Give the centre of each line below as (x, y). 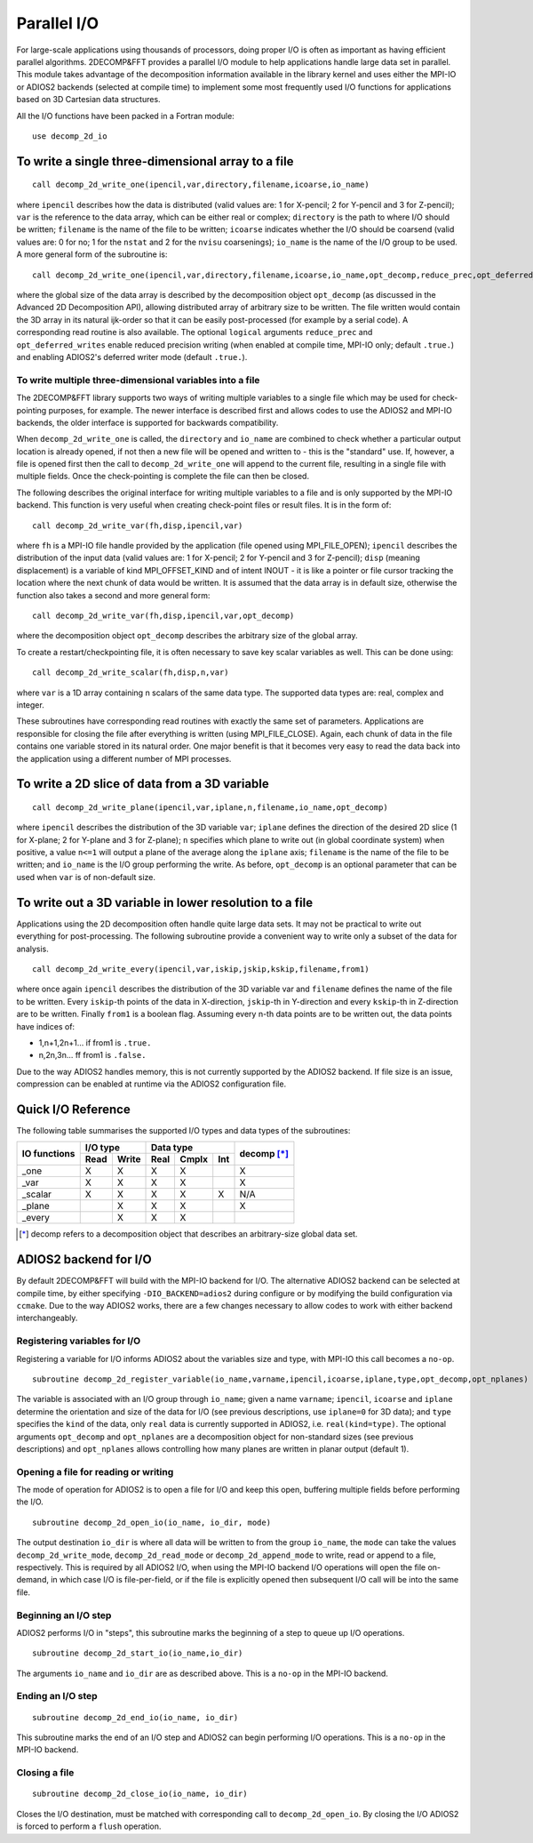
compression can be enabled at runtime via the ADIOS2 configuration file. (151, 1084)
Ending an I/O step (57, 1696)
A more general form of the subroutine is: (92, 254)
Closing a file (45, 1773)
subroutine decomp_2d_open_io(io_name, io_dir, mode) (151, 1522)
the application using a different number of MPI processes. (124, 758)
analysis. (32, 949)
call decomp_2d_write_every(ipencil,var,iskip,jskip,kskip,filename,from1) (201, 969)
